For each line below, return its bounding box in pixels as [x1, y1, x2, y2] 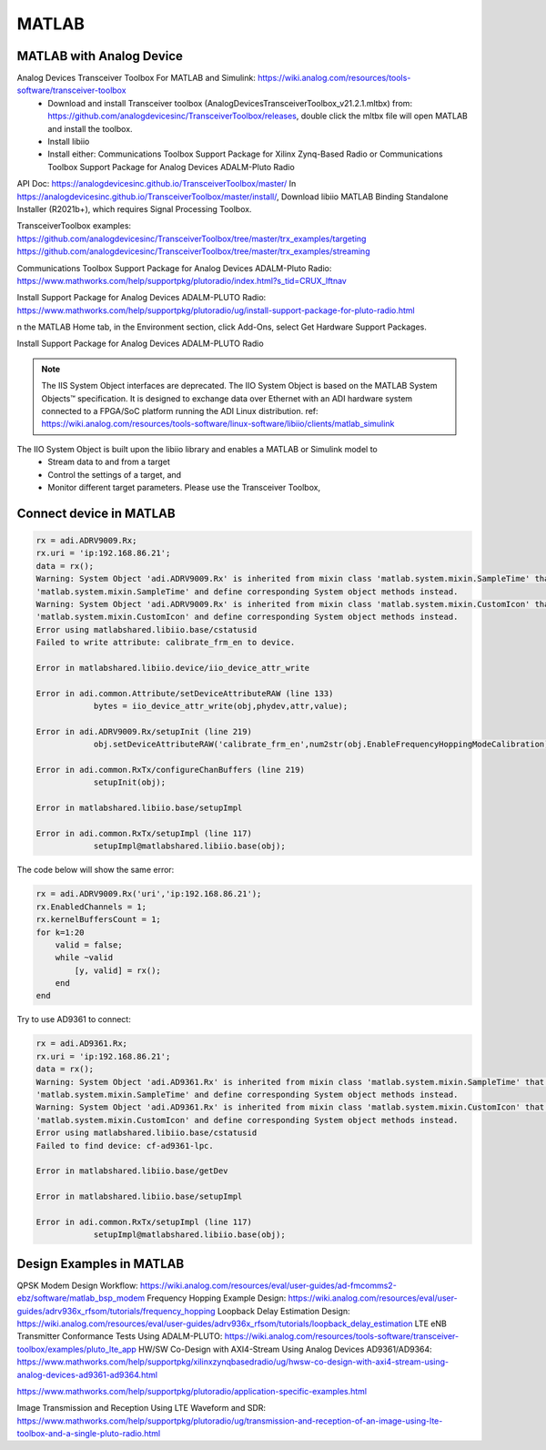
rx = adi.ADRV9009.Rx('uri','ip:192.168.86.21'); [35, 888, 262, 899]
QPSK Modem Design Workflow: [16, 1280, 138, 1291]
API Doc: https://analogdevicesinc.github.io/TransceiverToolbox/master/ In [16, 178, 297, 189]
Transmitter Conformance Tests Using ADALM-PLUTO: [16, 1331, 223, 1342]
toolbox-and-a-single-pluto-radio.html [16, 1428, 161, 1439]
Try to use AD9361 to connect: [16, 1014, 131, 1025]
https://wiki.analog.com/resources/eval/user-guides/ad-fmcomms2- [139, 1280, 398, 1291]
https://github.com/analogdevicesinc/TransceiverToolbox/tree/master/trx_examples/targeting [16, 233, 367, 244]
